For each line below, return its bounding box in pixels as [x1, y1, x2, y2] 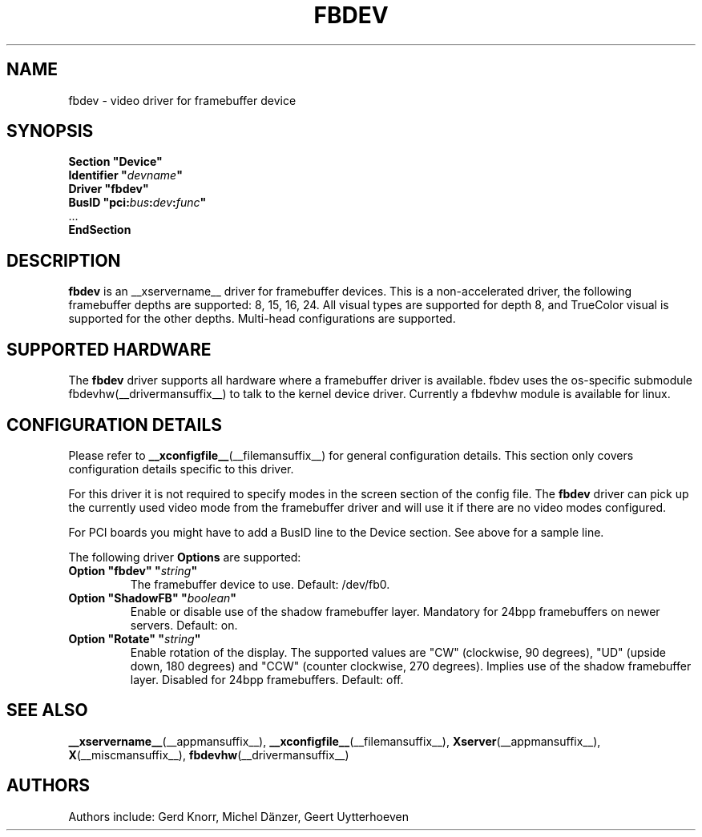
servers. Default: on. [130, 618, 238, 632]
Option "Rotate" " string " [68, 631, 201, 646]
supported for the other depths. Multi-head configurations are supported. [68, 312, 456, 326]
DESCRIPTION [6, 250, 121, 271]
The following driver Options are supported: [68, 549, 301, 564]
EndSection [68, 223, 131, 237]
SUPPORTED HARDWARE [6, 339, 212, 360]
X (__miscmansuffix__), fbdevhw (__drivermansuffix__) [68, 747, 349, 762]
